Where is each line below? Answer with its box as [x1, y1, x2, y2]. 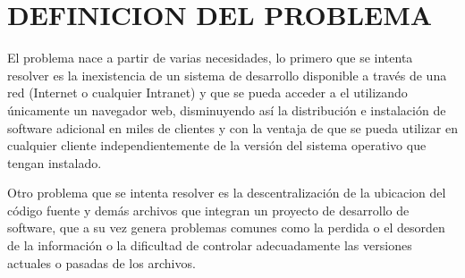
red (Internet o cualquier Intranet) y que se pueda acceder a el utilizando [7, 83, 408, 102]
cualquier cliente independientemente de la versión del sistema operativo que [7, 136, 427, 155]
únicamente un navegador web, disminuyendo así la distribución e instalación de [7, 100, 446, 119]
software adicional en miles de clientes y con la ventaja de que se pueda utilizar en [7, 118, 458, 137]
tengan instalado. [7, 153, 102, 172]
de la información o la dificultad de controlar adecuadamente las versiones [7, 236, 412, 255]
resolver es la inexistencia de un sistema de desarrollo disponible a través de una [7, 65, 447, 84]
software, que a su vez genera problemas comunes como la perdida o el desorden [7, 218, 445, 237]
